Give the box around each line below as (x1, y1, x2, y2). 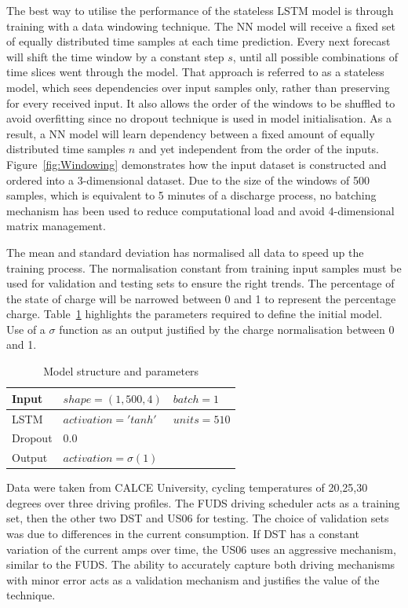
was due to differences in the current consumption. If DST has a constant (6, 526, 359, 542)
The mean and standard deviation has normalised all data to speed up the (6, 244, 364, 260)
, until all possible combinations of (232, 48, 398, 64)
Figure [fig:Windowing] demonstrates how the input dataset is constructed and (6, 156, 387, 172)
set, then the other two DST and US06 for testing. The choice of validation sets (6, 510, 389, 526)
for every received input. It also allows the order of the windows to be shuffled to (6, 94, 395, 111)
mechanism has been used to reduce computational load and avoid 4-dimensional (6, 202, 395, 218)
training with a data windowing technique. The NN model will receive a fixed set (6, 17, 395, 34)
